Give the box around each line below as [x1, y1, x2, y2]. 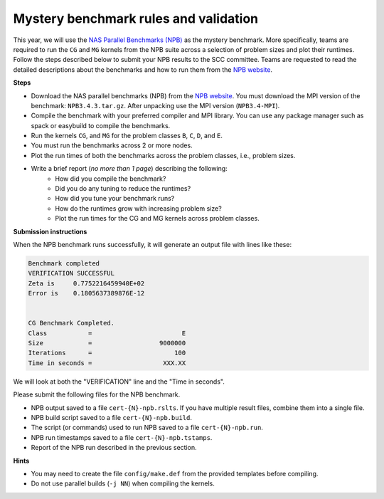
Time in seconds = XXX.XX [28, 359, 186, 367]
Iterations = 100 [28, 349, 186, 357]
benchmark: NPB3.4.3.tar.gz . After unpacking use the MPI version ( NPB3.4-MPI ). [31, 101, 280, 110]
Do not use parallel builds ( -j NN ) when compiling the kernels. [31, 479, 215, 488]
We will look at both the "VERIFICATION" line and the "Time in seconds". [13, 377, 225, 386]
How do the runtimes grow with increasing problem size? [55, 204, 222, 213]
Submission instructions [13, 227, 87, 236]
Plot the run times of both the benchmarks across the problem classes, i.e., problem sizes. [31, 151, 296, 159]
